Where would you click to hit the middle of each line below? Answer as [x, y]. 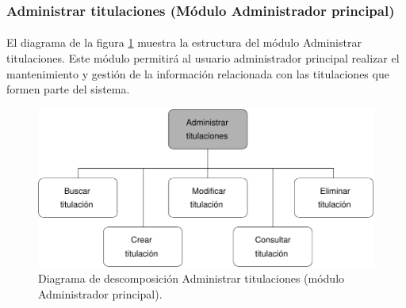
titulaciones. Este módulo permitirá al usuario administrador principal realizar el [203, 58]
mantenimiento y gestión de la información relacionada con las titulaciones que [198, 73]
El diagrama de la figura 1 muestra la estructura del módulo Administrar [184, 42]
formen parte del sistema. [68, 89]
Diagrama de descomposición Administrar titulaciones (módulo [192, 278]
